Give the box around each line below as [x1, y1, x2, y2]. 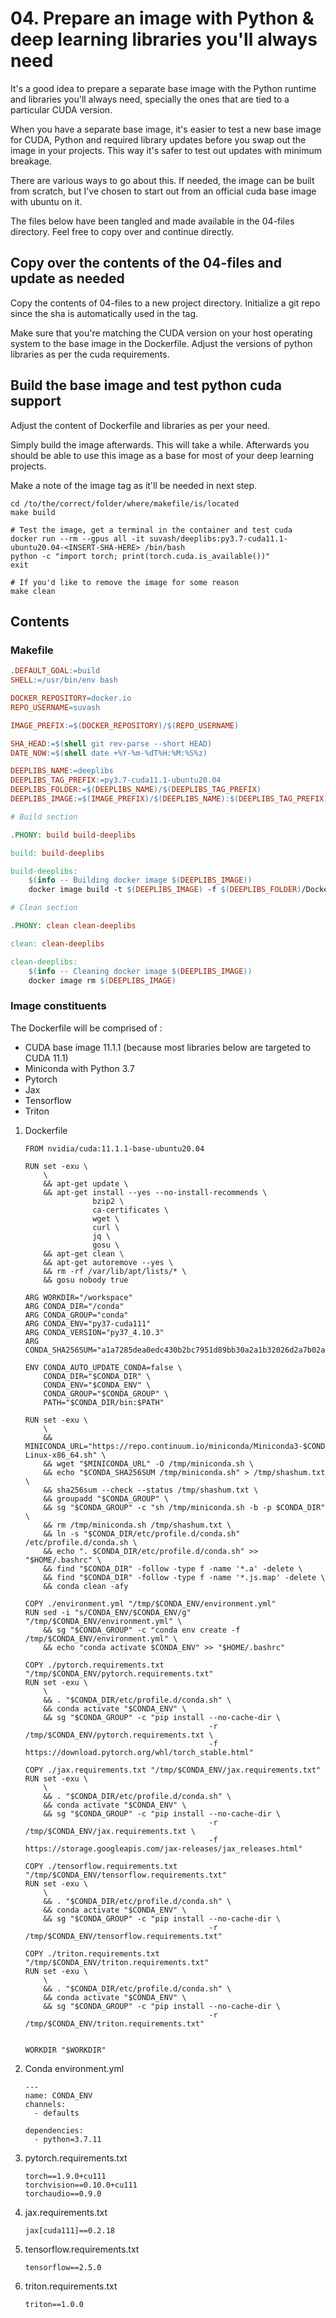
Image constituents [10, 999, 107, 1013]
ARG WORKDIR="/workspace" [24, 1292, 133, 1302]
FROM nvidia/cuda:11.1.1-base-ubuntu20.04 [24, 1143, 205, 1154]
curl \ [92, 1222, 120, 1232]
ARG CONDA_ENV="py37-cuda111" [24, 1318, 152, 1329]
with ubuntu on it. [10, 195, 83, 207]
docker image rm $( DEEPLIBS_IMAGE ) [28, 975, 177, 986]
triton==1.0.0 [24, 2299, 84, 2309]
